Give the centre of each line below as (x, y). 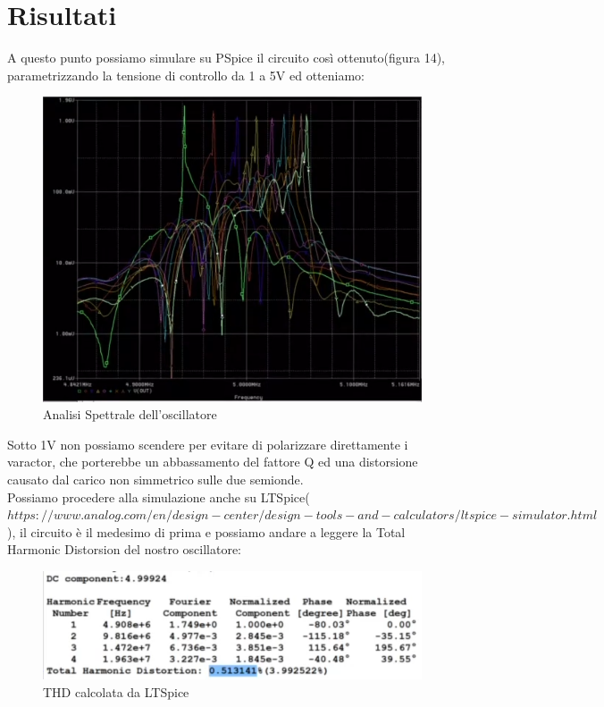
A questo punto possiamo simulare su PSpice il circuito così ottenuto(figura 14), (226, 58)
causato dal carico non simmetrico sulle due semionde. (155, 479)
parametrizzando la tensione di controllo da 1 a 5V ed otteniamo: (186, 75)
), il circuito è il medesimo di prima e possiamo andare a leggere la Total (206, 531)
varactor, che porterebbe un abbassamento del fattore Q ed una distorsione (213, 462)
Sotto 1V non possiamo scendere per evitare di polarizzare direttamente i (208, 444)
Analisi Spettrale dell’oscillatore (130, 414)
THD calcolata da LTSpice (116, 692)
